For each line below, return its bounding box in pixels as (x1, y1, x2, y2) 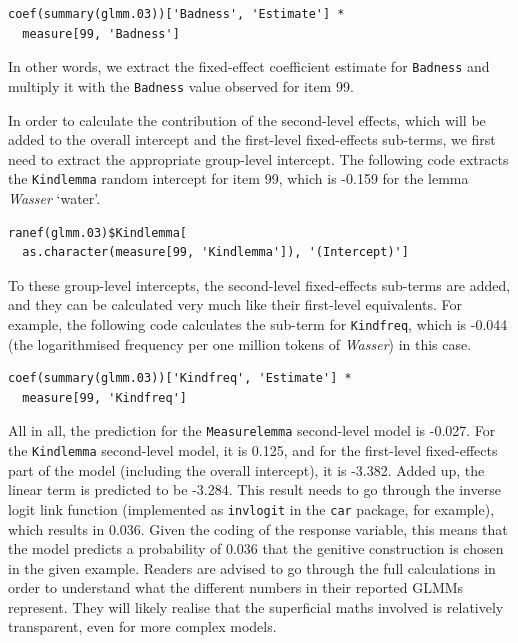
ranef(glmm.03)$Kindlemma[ (8, 225, 187, 240)
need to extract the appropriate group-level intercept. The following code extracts (8, 148, 509, 169)
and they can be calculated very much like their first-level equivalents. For (8, 294, 462, 315)
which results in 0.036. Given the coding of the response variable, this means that (8, 518, 508, 539)
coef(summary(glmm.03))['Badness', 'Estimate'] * (8, 7, 345, 21)
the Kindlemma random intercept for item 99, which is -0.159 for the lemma (8, 168, 469, 189)
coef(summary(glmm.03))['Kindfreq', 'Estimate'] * (8, 371, 352, 386)
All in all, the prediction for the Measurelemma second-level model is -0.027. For (8, 420, 496, 441)
